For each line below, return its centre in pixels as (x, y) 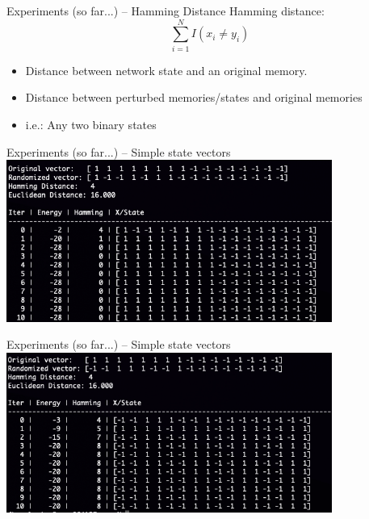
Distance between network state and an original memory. (166, 70)
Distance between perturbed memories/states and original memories (194, 97)
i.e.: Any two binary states (91, 124)
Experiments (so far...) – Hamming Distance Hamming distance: (166, 10)
